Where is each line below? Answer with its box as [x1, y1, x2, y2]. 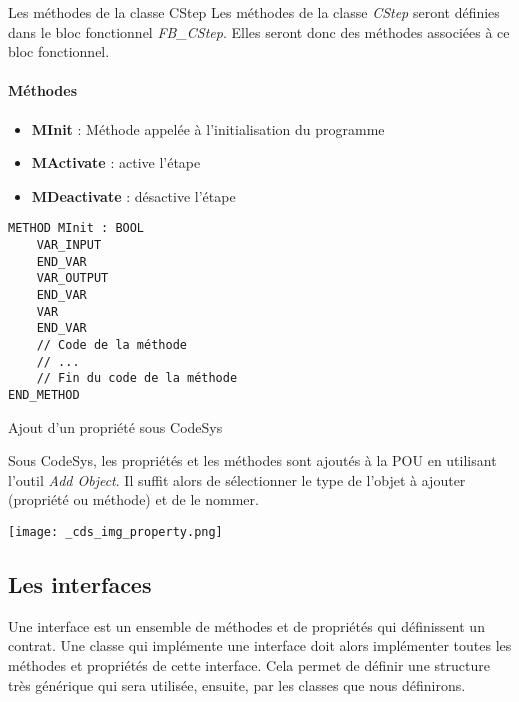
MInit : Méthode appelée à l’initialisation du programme [31, 118, 385, 139]
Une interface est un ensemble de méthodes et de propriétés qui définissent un [8, 615, 485, 636]
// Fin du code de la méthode [36, 371, 238, 386]
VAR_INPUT [36, 238, 102, 253]
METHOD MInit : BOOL [8, 221, 145, 236]
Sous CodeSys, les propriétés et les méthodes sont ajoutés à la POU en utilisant [8, 450, 497, 471]
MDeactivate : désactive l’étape [31, 185, 236, 206]
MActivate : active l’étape [31, 152, 201, 173]
